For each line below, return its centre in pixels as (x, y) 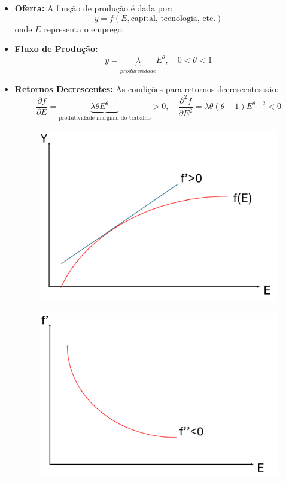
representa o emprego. (84, 28)
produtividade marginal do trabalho (105, 118)
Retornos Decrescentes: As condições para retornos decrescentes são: (147, 88)
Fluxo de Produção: (56, 49)
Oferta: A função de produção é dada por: (94, 8)
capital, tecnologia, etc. (173, 18)
